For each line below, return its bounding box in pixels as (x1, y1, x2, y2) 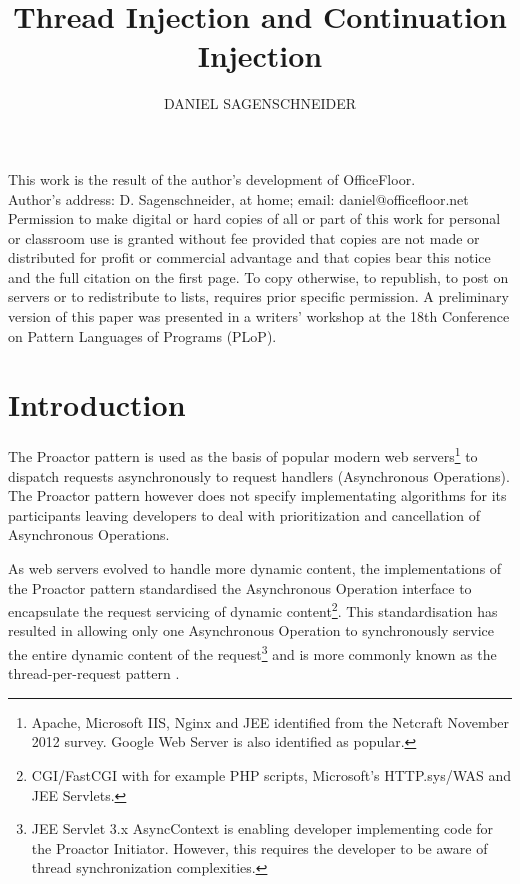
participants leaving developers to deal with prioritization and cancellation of (8, 504, 481, 525)
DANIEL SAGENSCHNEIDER (163, 93, 357, 114)
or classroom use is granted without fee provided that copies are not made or (8, 227, 480, 248)
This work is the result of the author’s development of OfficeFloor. (8, 168, 416, 189)
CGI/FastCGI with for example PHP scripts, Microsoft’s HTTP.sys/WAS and (31, 765, 512, 786)
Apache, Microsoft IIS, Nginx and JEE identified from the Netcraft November (31, 711, 510, 732)
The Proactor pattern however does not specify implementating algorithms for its (8, 485, 507, 506)
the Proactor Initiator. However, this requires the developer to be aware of (31, 837, 488, 858)
